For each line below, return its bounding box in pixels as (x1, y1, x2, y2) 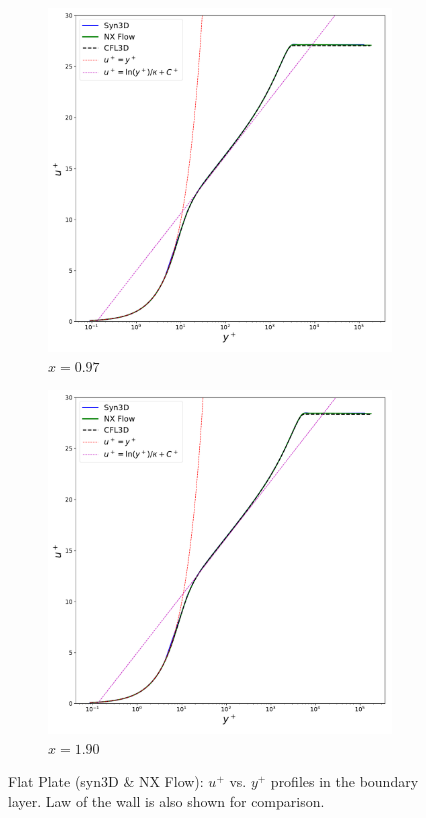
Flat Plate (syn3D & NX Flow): (8, 771, 204, 792)
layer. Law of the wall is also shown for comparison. (8, 790, 325, 811)
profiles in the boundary (270, 771, 419, 792)
